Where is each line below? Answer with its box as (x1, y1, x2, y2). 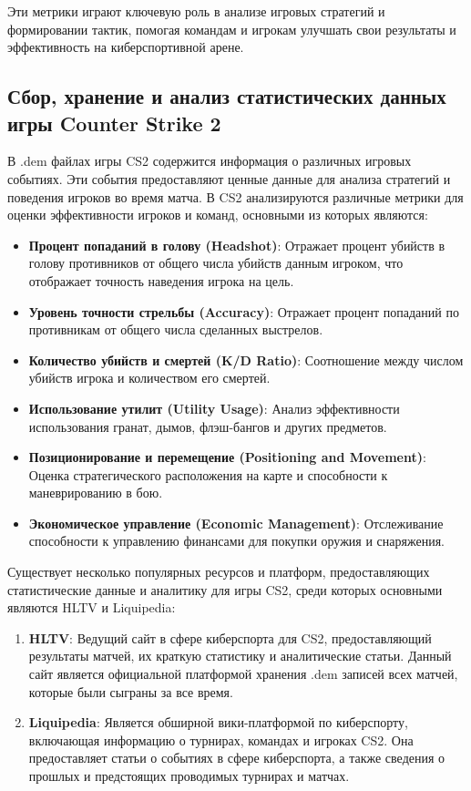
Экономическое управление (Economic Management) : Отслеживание (28, 513, 444, 532)
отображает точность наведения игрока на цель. (28, 271, 294, 290)
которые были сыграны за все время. (28, 682, 233, 701)
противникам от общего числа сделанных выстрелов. (28, 320, 323, 339)
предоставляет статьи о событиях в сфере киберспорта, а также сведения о (28, 748, 445, 767)
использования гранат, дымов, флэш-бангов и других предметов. (28, 416, 387, 436)
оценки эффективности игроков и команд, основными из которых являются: (7, 205, 428, 224)
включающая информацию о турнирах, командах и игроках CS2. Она (28, 730, 414, 749)
